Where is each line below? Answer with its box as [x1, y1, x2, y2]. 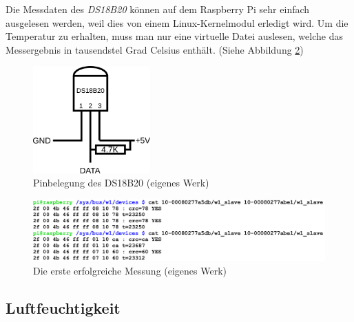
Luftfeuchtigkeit [6, 297, 121, 318]
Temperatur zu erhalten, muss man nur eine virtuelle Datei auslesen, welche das [6, 29, 343, 43]
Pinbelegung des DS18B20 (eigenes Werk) [33, 175, 209, 190]
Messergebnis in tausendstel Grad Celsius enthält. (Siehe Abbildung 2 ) [6, 42, 304, 56]
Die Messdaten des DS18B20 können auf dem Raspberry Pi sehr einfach [6, 2, 310, 16]
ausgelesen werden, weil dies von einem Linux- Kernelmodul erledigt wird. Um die [6, 15, 348, 30]
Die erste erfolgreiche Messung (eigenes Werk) [33, 263, 227, 277]
